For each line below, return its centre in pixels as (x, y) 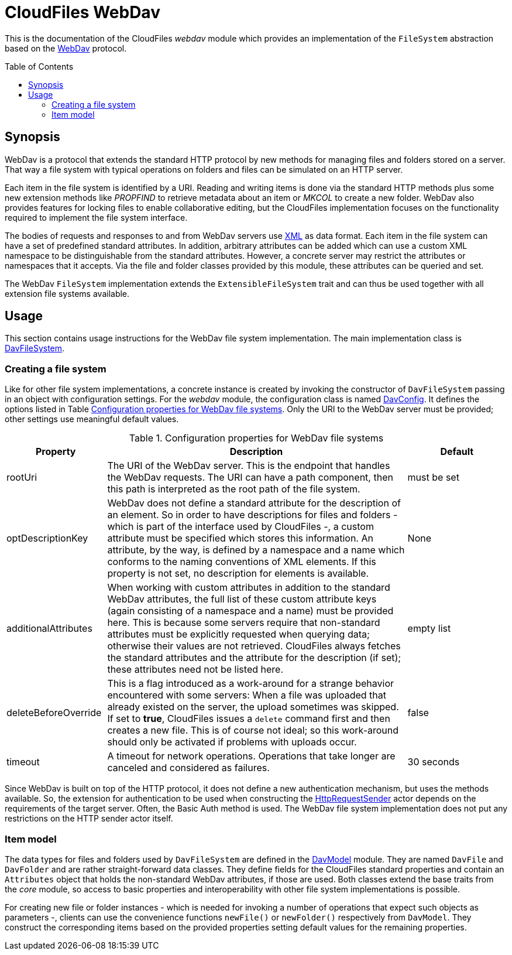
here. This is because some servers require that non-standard (244, 623)
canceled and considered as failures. (188, 768)
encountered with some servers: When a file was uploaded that (247, 695)
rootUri (22, 477)
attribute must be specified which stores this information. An (240, 538)
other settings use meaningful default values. (92, 419)
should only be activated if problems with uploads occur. (232, 742)
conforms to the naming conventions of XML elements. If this (242, 562)
